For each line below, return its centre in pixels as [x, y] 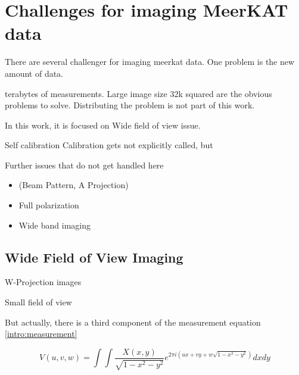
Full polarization [49, 205]
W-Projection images [43, 282]
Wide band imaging [54, 225]
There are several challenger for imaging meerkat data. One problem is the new [150, 62]
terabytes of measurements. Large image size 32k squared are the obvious [138, 93]
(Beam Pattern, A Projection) [74, 185]
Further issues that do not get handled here [84, 165]
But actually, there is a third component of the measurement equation [133, 322]
